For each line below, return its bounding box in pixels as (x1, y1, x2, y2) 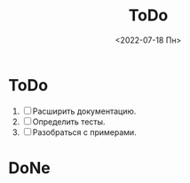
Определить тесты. (32, 116, 106, 127)
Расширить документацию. (32, 106, 137, 116)
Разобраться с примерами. (32, 126, 137, 138)
